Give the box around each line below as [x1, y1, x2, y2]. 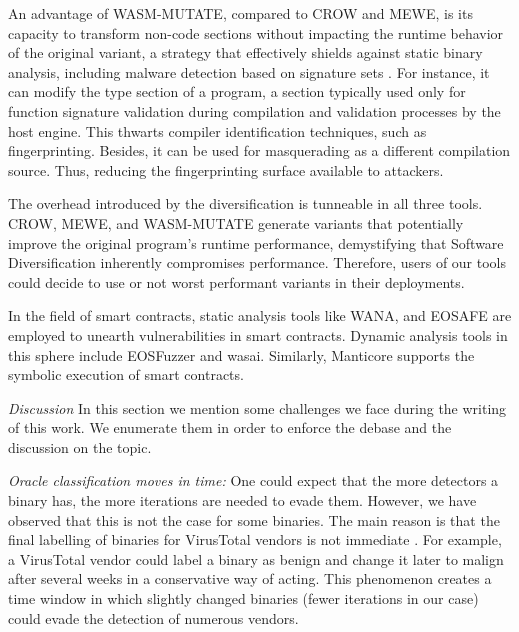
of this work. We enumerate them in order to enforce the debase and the [8, 417, 452, 438]
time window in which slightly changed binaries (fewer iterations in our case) [8, 588, 479, 609]
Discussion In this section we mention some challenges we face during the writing [8, 397, 507, 418]
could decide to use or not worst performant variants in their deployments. [8, 271, 465, 292]
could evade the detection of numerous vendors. [8, 607, 299, 628]
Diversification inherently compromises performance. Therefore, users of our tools [8, 252, 507, 273]
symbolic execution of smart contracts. [8, 364, 244, 385]
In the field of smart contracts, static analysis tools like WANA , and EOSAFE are [8, 305, 512, 326]
